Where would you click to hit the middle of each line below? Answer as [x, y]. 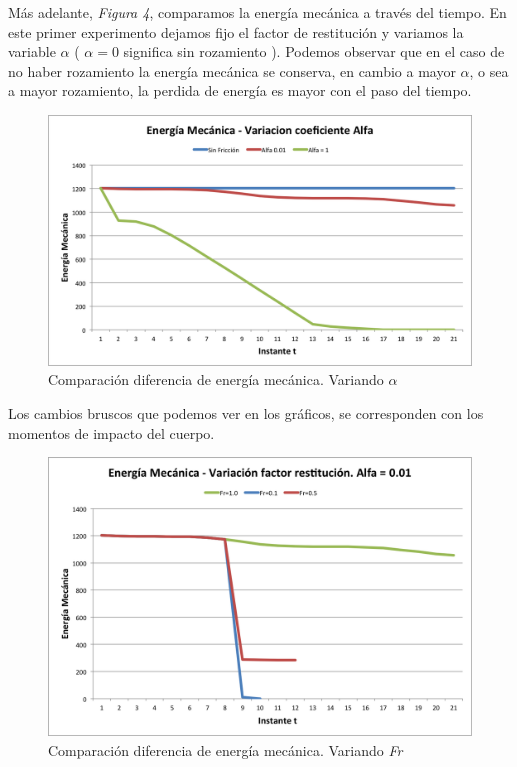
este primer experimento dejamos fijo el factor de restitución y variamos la [236, 31]
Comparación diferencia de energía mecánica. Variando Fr [225, 749]
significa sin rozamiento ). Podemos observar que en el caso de [314, 51]
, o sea [489, 70]
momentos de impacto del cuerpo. [111, 432]
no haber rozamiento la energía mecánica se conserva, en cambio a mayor [232, 70]
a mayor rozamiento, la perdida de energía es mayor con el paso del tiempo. [240, 90]
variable [32, 51]
